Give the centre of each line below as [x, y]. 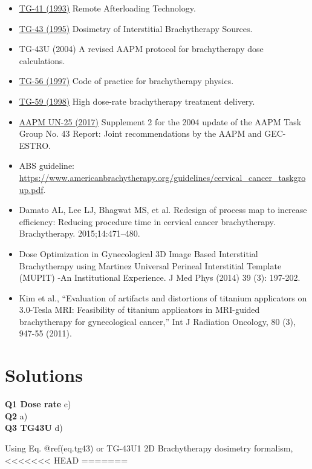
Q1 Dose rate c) [38, 404]
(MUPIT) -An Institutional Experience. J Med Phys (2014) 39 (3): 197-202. [160, 277]
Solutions [44, 375]
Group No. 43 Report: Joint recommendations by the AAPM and [140, 133]
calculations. [42, 60]
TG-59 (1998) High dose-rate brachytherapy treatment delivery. [137, 101]
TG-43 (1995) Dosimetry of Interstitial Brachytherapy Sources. [136, 28]
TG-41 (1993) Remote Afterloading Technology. [107, 8]
